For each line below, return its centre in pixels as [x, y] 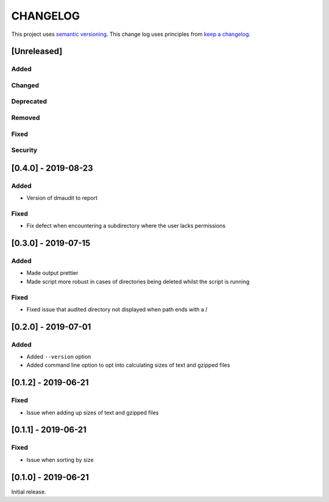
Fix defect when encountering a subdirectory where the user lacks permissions [126, 226]
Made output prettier [52, 273]
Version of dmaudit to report [62, 198]
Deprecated [29, 102]
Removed [26, 118]
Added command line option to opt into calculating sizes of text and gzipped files [128, 365]
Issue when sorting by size [60, 459]
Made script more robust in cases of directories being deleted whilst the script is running [138, 281]
